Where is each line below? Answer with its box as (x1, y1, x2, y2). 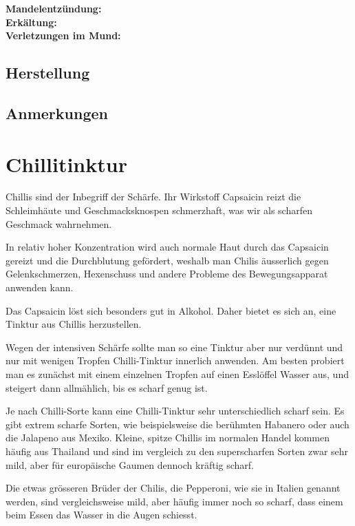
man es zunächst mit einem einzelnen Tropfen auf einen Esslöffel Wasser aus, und (6, 367, 349, 381)
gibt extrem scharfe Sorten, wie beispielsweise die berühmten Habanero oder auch (6, 417, 349, 431)
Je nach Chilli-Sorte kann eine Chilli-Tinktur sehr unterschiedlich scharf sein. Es (6, 403, 345, 418)
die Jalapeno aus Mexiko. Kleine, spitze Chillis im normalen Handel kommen (6, 430, 330, 445)
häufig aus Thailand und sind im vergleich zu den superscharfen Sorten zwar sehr (6, 443, 349, 458)
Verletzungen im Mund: (6, 28, 121, 43)
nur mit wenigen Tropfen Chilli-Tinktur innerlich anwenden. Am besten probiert (6, 353, 345, 368)
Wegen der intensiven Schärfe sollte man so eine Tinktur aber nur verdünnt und (6, 339, 343, 354)
